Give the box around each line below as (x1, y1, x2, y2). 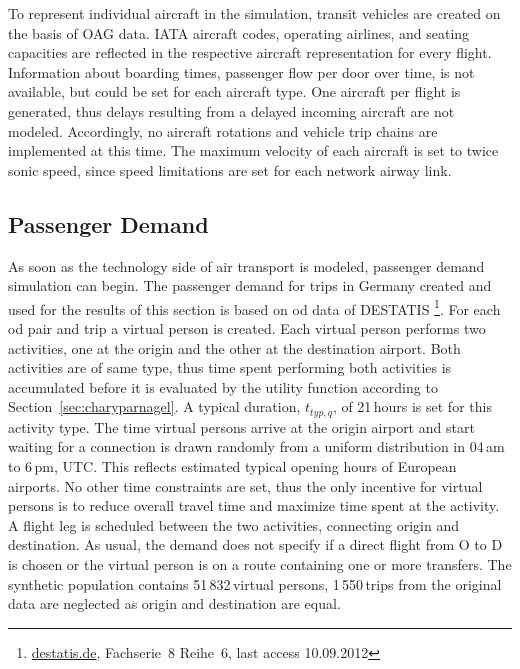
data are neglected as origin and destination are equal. (8, 593, 341, 614)
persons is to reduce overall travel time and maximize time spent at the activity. (8, 495, 500, 516)
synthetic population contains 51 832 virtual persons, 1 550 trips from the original (8, 573, 502, 594)
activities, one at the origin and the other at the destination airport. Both (8, 337, 461, 358)
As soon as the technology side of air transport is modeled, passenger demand (8, 255, 485, 276)
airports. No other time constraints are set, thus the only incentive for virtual (8, 475, 483, 496)
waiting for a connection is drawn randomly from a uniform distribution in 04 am (8, 436, 505, 457)
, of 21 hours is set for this (332, 396, 492, 417)
